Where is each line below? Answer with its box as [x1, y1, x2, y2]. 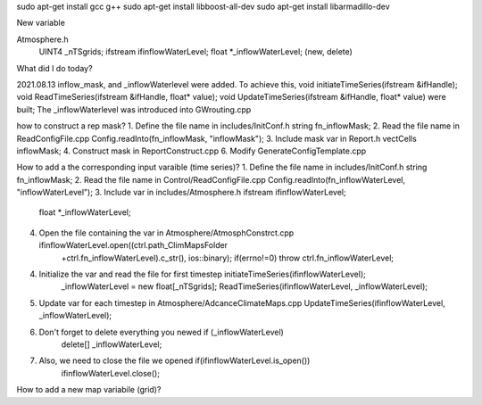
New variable [16, 18, 66, 29]
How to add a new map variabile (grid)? [16, 384, 162, 395]
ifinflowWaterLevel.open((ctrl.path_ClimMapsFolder [38, 240, 228, 251]
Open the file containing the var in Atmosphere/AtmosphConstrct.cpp [38, 227, 295, 238]
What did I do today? [16, 62, 93, 73]
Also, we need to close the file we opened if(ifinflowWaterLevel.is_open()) [38, 355, 311, 366]
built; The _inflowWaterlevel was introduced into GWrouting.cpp [16, 103, 252, 115]
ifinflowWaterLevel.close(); [61, 368, 161, 378]
